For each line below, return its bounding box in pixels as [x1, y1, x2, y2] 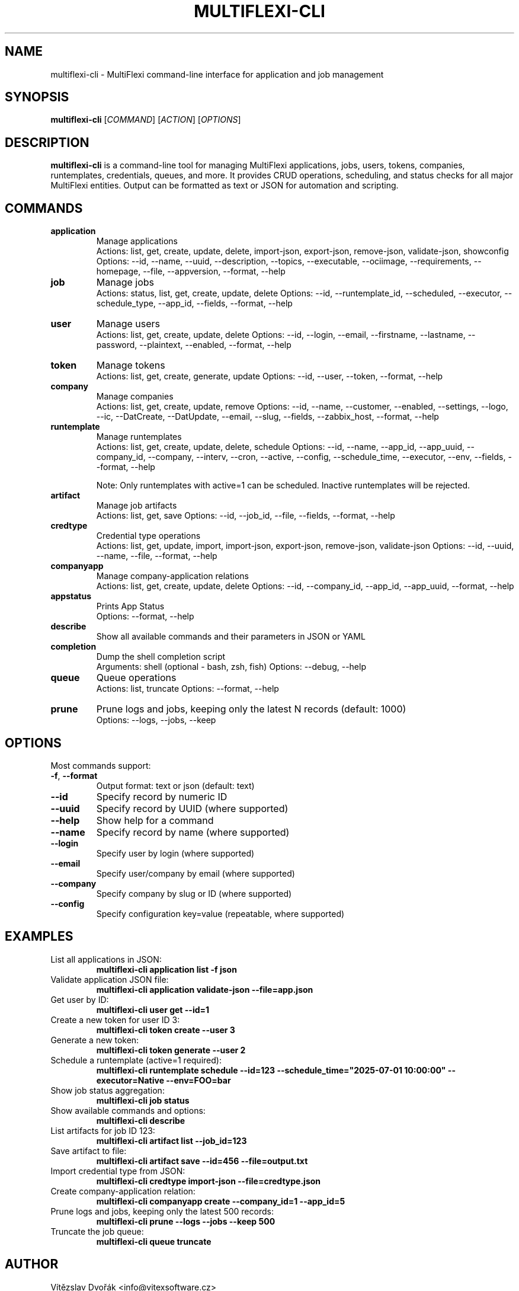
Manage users [96, 318, 160, 330]
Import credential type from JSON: [50, 1165, 185, 1176]
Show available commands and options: [50, 1105, 206, 1116]
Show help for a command [96, 814, 214, 826]
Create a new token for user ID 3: [50, 1014, 180, 1025]
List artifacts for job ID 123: [50, 1125, 155, 1136]
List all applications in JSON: [50, 954, 162, 964]
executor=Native [96, 1075, 164, 1085]
